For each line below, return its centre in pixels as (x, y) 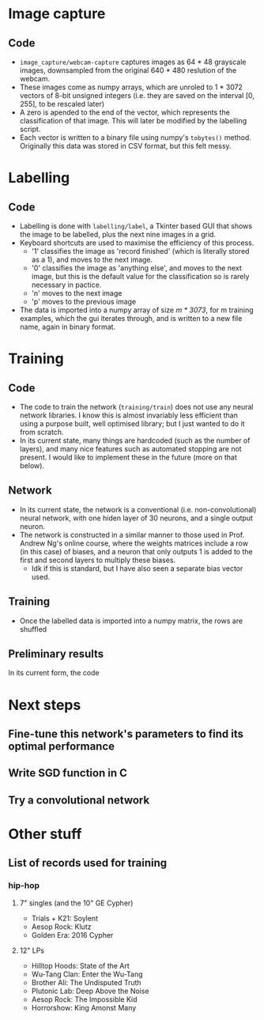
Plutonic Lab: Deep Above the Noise (90, 991)
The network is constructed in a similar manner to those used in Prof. (132, 535)
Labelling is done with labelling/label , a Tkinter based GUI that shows (136, 226)
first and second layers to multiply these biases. (98, 560)
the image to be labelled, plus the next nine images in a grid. (117, 234)
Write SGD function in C (68, 773)
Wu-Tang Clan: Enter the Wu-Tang (87, 974)
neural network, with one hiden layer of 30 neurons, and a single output (136, 518)
